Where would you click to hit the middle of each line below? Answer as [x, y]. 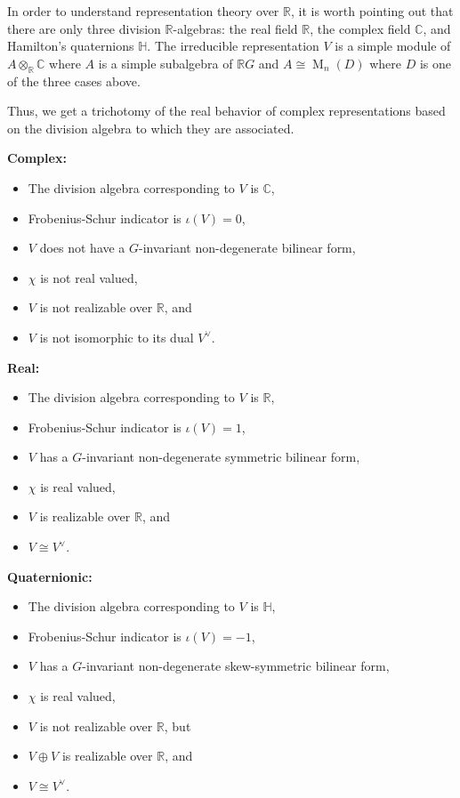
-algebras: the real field [235, 28]
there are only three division [84, 28]
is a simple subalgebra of [165, 63]
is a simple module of [393, 46]
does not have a [82, 248]
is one [436, 63]
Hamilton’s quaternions [71, 46]
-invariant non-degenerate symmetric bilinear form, [221, 457]
